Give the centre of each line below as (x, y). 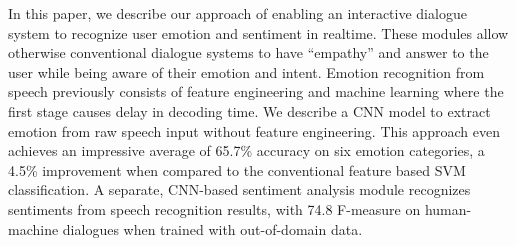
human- (448, 208)
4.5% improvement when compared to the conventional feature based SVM (237, 169)
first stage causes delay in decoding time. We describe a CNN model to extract (249, 110)
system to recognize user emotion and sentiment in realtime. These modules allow (258, 32)
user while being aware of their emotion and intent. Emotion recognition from (246, 71)
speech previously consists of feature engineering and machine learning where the (256, 91)
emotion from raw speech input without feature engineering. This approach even (254, 130)
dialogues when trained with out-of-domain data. (212, 228)
